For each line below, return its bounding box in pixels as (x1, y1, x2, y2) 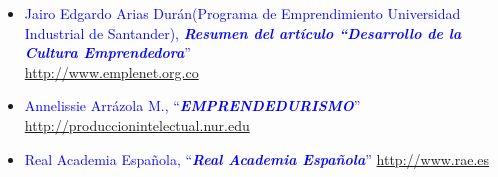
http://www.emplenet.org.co (24, 61, 199, 82)
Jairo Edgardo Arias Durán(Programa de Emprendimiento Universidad (24, 3, 461, 23)
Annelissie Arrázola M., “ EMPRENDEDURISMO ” (24, 95, 361, 116)
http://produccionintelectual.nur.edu (24, 114, 250, 135)
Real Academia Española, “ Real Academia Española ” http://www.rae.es (24, 148, 490, 169)
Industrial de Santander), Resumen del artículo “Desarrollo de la (24, 22, 462, 43)
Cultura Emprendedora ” (24, 42, 191, 63)
